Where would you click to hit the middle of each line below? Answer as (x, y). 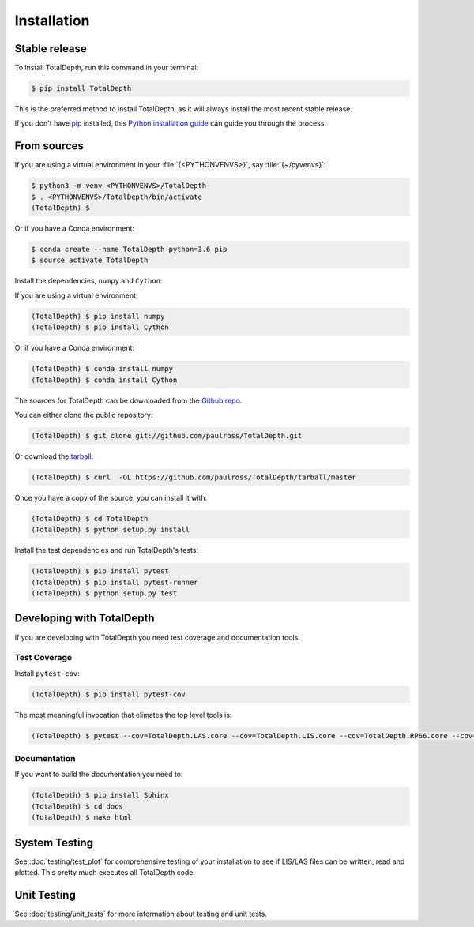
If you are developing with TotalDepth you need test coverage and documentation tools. (157, 637)
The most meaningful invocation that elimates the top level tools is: (123, 715)
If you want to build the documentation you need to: (99, 775)
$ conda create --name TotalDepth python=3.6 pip (129, 250)
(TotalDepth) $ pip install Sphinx (100, 795)
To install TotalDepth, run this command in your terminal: (107, 68)
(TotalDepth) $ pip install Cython (100, 327)
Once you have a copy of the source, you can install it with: (111, 497)
